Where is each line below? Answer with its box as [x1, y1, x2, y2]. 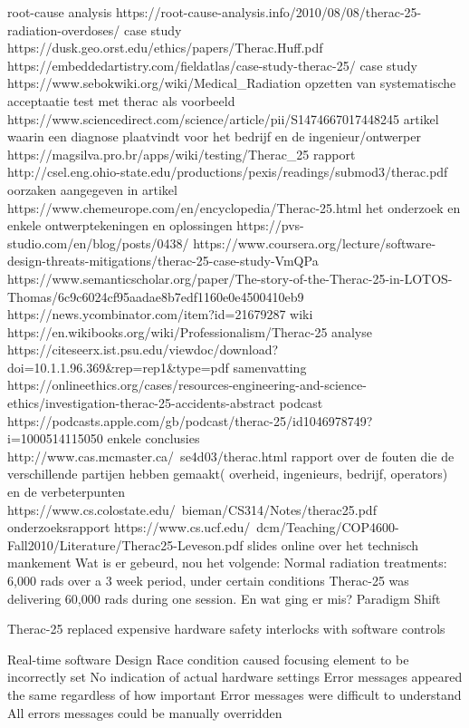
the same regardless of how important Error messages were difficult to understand [7, 684, 462, 704]
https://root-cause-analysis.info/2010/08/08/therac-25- [116, 3, 422, 21]
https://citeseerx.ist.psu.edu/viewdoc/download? [7, 340, 279, 359]
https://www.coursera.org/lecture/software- [193, 233, 436, 252]
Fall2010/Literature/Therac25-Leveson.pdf [7, 535, 244, 554]
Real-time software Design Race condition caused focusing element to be [7, 649, 409, 668]
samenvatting [233, 357, 307, 376]
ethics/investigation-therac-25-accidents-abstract [7, 393, 275, 413]
